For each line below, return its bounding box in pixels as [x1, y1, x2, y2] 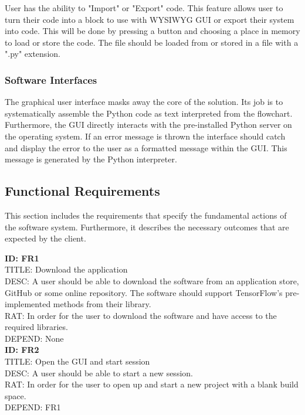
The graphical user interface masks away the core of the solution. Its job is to [5, 96, 283, 108]
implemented [5, 298, 51, 310]
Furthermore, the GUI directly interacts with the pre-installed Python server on [5, 118, 292, 131]
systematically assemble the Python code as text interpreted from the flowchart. [5, 107, 293, 119]
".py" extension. [5, 47, 60, 60]
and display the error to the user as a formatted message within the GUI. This [5, 141, 287, 154]
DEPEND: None [5, 332, 64, 344]
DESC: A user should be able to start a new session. [5, 366, 193, 379]
